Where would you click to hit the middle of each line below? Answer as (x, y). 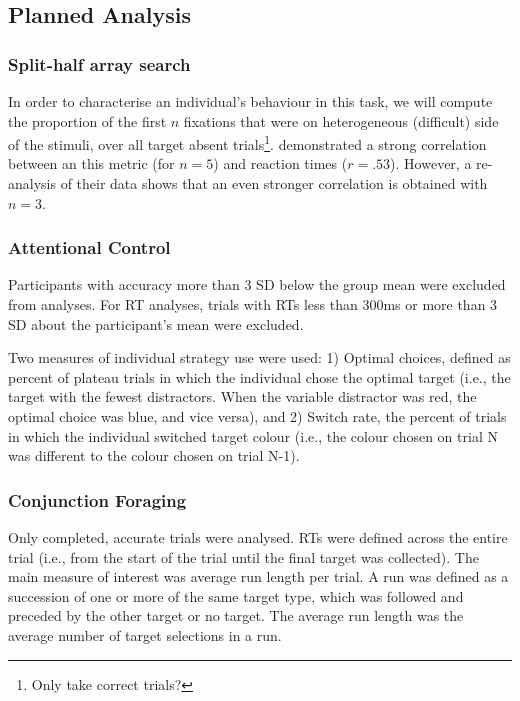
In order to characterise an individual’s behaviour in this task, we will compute (250, 101)
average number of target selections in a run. (145, 634)
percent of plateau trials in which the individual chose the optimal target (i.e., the (259, 376)
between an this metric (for (91, 163)
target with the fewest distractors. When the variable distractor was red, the (242, 396)
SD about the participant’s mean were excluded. (156, 323)
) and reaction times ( (280, 163)
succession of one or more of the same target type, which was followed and (236, 595)
